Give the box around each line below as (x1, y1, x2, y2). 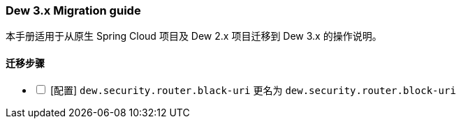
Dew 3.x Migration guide (6, 3, 141, 17)
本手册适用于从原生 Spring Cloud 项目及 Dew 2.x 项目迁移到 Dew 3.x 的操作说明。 (6, 30, 382, 42)
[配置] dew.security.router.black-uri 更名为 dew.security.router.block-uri (50, 84, 456, 96)
